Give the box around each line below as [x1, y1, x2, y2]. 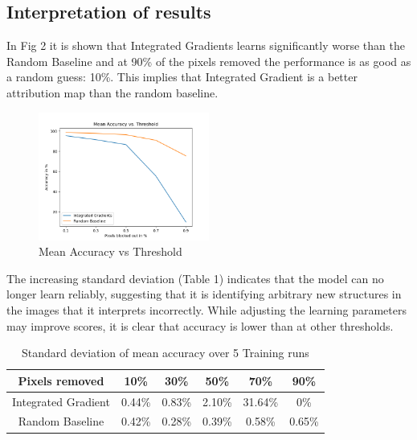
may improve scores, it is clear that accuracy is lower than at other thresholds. [6, 317, 394, 334]
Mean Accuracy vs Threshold [39, 243, 182, 260]
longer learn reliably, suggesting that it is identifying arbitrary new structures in [6, 286, 402, 302]
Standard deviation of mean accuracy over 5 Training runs [22, 344, 309, 361]
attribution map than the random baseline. [6, 84, 219, 101]
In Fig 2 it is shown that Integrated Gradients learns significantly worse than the [6, 37, 405, 54]
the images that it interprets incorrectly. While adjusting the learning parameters [6, 301, 407, 318]
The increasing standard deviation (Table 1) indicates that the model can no [6, 269, 384, 286]
